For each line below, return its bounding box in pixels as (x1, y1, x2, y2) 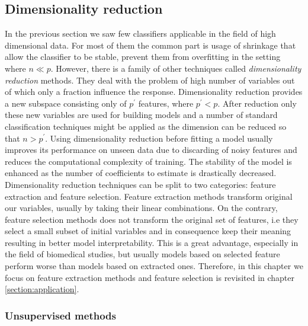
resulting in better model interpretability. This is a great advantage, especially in (5, 236, 299, 248)
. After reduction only (217, 97, 297, 109)
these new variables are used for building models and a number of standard (5, 108, 278, 121)
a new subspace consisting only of (5, 97, 127, 109)
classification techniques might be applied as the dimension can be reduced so (5, 120, 287, 132)
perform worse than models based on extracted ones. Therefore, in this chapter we (5, 260, 303, 272)
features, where (138, 97, 194, 109)
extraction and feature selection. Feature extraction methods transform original (5, 190, 293, 202)
